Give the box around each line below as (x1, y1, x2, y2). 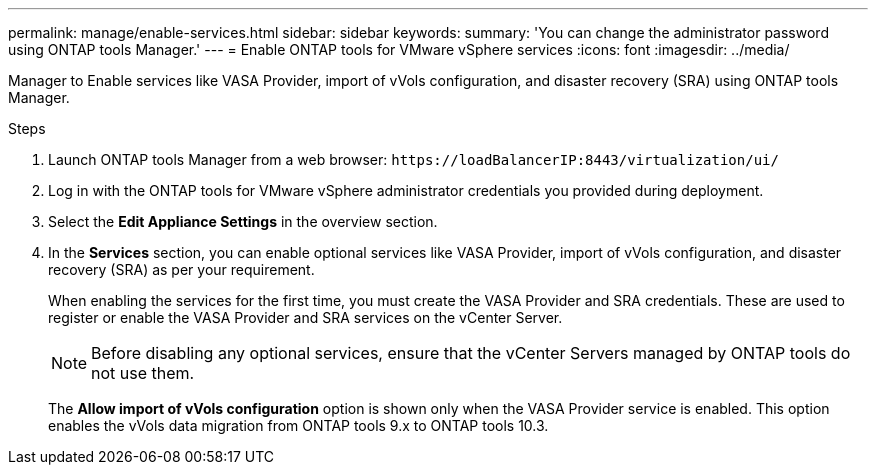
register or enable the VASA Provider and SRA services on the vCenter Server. (48, 309, 563, 326)
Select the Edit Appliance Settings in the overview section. (48, 213, 438, 230)
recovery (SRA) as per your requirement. (48, 261, 315, 278)
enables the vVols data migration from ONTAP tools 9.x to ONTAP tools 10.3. (48, 417, 549, 434)
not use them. (91, 363, 195, 383)
